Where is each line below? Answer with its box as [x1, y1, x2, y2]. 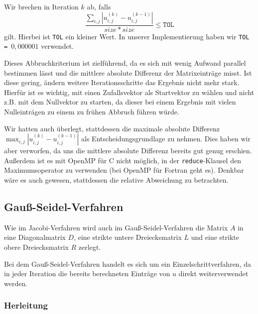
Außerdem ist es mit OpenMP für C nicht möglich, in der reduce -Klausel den [4, 155, 241, 165]
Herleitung [4, 299, 48, 312]
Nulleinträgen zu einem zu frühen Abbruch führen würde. [4, 106, 179, 116]
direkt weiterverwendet [178, 268, 249, 279]
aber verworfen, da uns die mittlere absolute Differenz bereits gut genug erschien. [4, 145, 252, 156]
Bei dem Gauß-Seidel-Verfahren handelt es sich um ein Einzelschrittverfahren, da [4, 258, 251, 269]
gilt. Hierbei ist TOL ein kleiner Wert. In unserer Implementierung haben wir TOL [4, 31, 250, 41]
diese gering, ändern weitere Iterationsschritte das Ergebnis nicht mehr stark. [4, 77, 240, 88]
